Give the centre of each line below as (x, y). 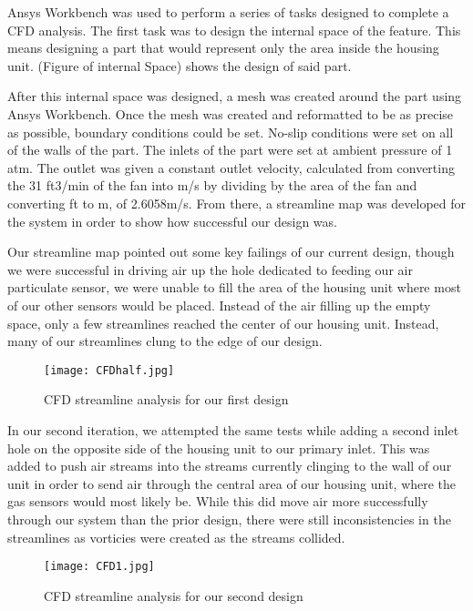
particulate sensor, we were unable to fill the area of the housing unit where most (234, 287)
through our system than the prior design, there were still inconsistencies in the (229, 519)
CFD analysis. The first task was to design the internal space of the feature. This (234, 30)
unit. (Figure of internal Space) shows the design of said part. (180, 65)
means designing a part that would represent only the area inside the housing (223, 48)
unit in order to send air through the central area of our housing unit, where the (232, 483)
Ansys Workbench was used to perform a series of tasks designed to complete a (228, 12)
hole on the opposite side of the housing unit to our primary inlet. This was (219, 448)
